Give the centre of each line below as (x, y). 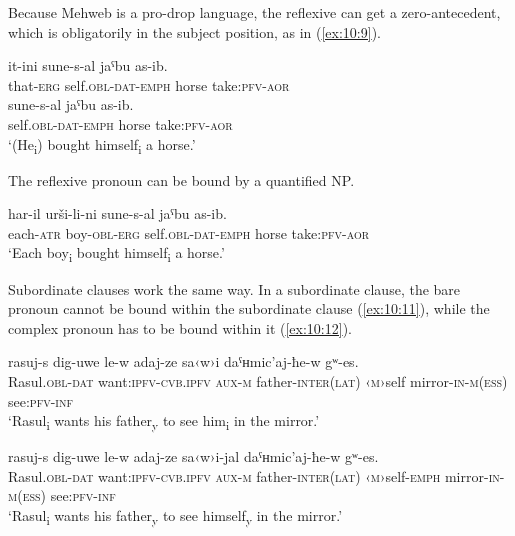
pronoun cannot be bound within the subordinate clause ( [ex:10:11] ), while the (249, 308)
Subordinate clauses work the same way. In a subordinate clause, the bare (234, 288)
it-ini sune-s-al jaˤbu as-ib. (88, 65)
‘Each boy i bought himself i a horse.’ (116, 254)
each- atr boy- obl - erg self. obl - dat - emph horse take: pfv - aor (189, 232)
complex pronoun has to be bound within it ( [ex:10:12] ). (180, 327)
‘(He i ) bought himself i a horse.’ (102, 145)
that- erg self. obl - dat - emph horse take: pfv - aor (149, 84)
